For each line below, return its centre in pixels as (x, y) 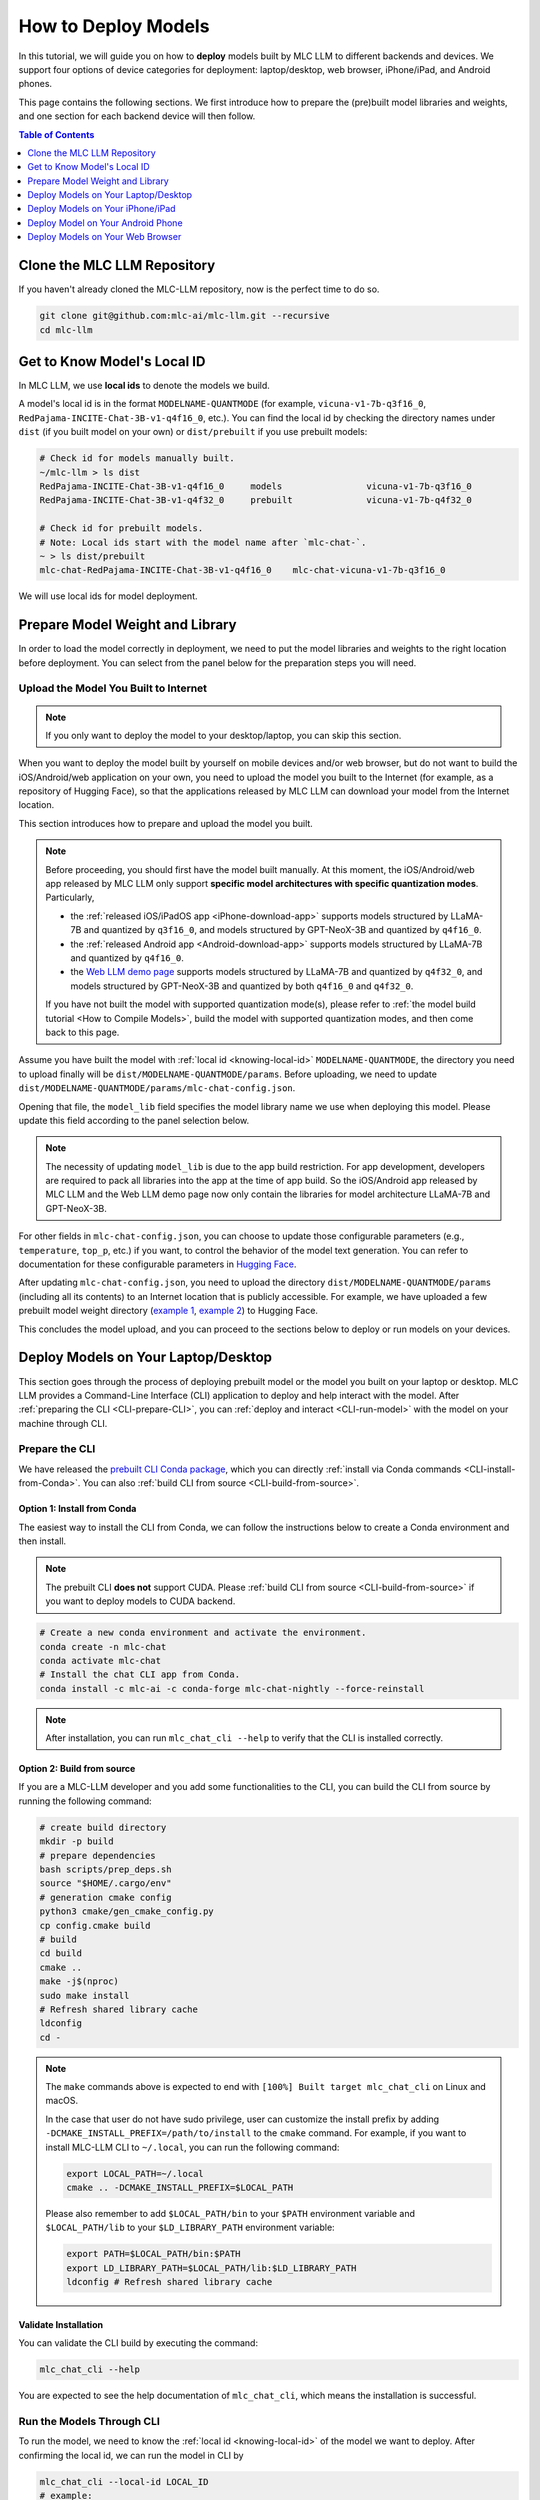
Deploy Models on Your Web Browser (104, 237)
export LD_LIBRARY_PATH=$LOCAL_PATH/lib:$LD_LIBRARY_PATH (211, 2268)
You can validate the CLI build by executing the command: (138, 2343)
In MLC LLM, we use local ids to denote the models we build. (144, 386)
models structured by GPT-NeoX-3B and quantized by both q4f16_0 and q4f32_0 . (242, 986)
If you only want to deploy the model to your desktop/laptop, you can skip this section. (223, 735)
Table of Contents (56, 134)
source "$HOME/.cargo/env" (105, 1883)
